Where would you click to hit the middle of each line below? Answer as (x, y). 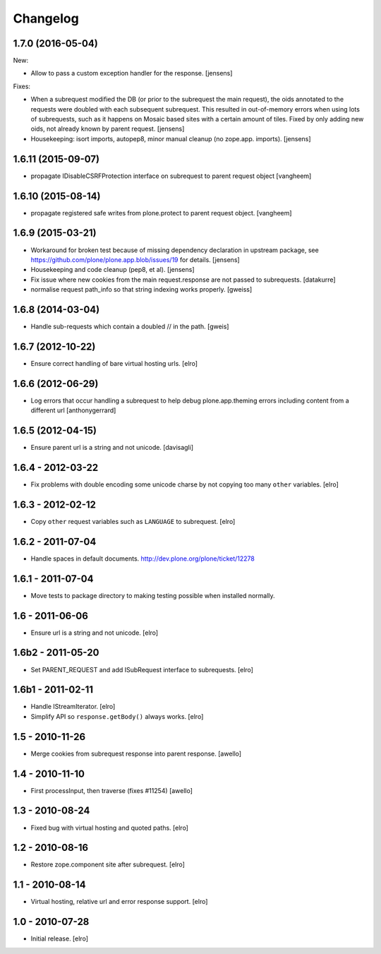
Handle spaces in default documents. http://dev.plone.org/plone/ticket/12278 (143, 559)
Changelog (46, 18)
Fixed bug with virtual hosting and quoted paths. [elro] (109, 828)
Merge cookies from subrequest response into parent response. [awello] (136, 753)
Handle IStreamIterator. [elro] (73, 707)
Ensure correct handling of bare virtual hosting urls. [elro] (114, 363)
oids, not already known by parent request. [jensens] (108, 129)
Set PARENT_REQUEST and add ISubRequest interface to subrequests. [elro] (142, 669)
